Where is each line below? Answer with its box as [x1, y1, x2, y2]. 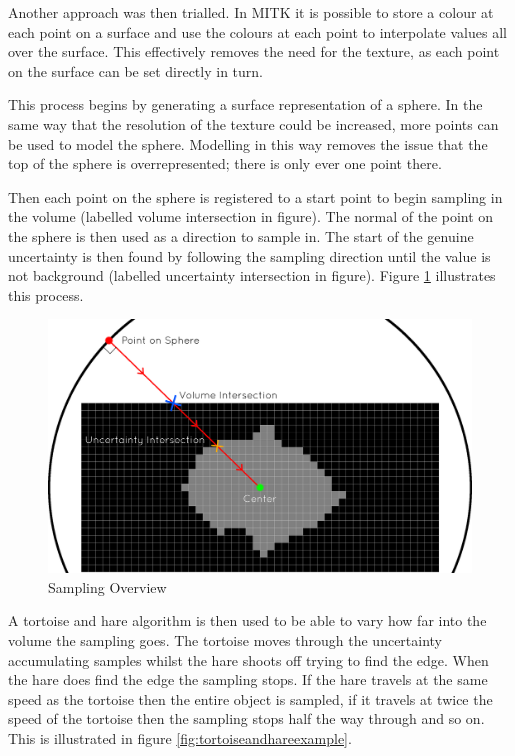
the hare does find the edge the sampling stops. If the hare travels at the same [8, 669, 488, 690]
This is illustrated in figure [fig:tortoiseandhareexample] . [8, 727, 352, 748]
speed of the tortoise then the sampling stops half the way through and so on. [8, 708, 485, 729]
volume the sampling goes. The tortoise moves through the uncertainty [8, 629, 443, 650]
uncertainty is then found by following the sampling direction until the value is [8, 245, 491, 266]
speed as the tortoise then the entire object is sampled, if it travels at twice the [8, 688, 493, 709]
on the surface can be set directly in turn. [8, 60, 263, 81]
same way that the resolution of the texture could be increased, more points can [8, 113, 499, 134]
